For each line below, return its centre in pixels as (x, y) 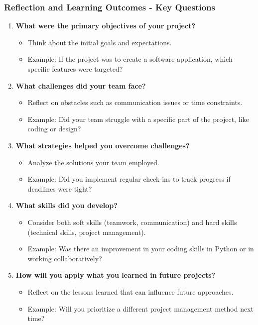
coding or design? (54, 129)
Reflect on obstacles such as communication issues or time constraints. (135, 102)
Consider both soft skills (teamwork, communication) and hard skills (132, 222)
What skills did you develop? (66, 205)
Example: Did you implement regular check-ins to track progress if (129, 179)
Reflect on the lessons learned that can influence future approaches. (130, 291)
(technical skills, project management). (87, 232)
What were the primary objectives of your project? (106, 26)
